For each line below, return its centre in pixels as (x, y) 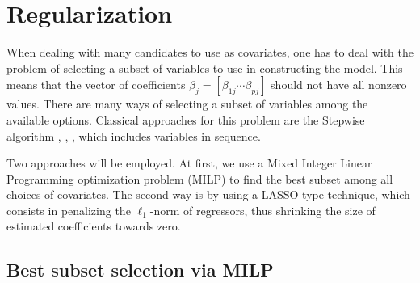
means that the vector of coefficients (96, 84)
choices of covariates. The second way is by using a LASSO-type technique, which (208, 194)
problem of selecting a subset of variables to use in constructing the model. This (205, 68)
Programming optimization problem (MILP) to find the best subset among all (200, 178)
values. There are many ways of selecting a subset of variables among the (187, 104)
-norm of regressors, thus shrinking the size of (262, 210)
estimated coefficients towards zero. (94, 226)
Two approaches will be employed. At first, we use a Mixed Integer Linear (189, 163)
